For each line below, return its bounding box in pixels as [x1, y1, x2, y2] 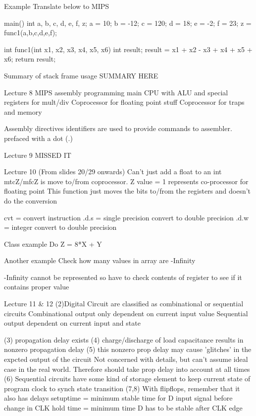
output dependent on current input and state [4, 318, 141, 328]
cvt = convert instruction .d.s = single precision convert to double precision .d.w [4, 212, 249, 222]
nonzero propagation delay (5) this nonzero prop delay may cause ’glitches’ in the [4, 344, 252, 354]
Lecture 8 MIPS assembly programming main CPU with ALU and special [4, 87, 228, 97]
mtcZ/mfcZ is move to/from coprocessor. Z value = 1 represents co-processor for [4, 176, 249, 186]
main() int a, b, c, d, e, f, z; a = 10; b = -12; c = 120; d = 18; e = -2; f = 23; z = [4, 17, 252, 28]
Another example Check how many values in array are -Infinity [4, 255, 196, 266]
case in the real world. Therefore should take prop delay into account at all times [4, 363, 250, 374]
